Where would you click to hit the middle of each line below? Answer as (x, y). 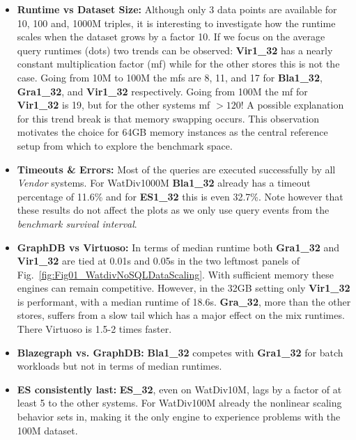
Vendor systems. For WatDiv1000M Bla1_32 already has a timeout (164, 183)
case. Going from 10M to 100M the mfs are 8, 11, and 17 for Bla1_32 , (170, 77)
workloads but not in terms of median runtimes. (119, 366)
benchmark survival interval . (77, 223)
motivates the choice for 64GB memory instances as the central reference (172, 132)
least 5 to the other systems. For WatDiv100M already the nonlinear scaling (179, 403)
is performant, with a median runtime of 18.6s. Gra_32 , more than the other (184, 301)
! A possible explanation (292, 105)
